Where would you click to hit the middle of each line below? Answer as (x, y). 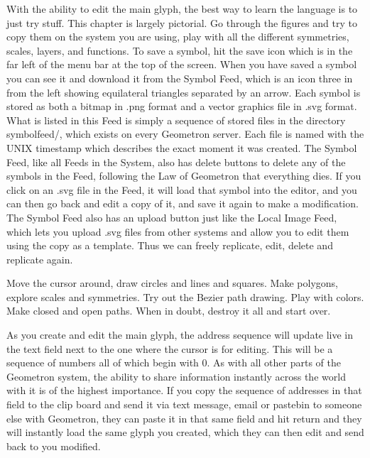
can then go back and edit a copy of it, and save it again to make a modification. (183, 203)
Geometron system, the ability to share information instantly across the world (176, 376)
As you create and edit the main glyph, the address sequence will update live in (180, 335)
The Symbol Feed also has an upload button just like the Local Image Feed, (172, 217)
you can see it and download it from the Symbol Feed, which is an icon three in (180, 78)
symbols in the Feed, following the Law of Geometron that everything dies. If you (184, 176)
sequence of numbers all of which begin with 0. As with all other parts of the (174, 362)
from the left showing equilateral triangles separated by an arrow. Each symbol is (184, 92)
